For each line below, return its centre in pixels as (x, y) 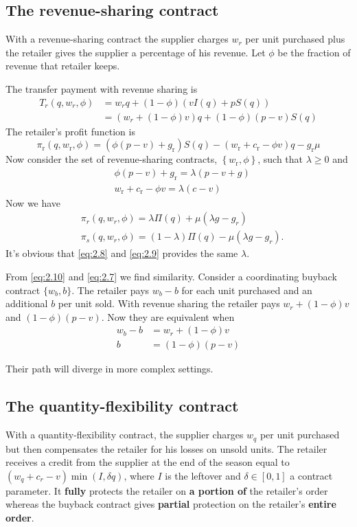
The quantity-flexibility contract (122, 406)
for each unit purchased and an (247, 290)
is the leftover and (203, 475)
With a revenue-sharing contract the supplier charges (117, 39)
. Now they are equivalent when (168, 316)
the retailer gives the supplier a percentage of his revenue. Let (136, 52)
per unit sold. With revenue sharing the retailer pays (169, 303)
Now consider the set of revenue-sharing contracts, (112, 159)
